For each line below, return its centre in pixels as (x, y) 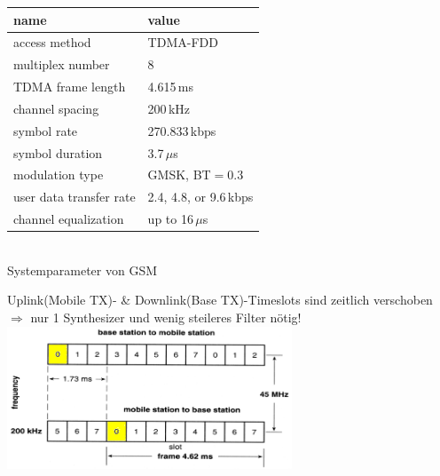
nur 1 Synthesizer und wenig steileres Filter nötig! (166, 317)
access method (52, 42)
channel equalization (69, 219)
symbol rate (46, 130)
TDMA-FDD (183, 42)
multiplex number (62, 64)
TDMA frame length (70, 87)
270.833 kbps (182, 130)
